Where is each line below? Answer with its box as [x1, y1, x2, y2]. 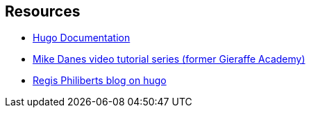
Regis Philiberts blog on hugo [33, 74, 167, 87]
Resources [5, 3, 81, 20]
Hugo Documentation [33, 32, 131, 44]
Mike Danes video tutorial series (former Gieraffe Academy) [33, 53, 305, 65]
